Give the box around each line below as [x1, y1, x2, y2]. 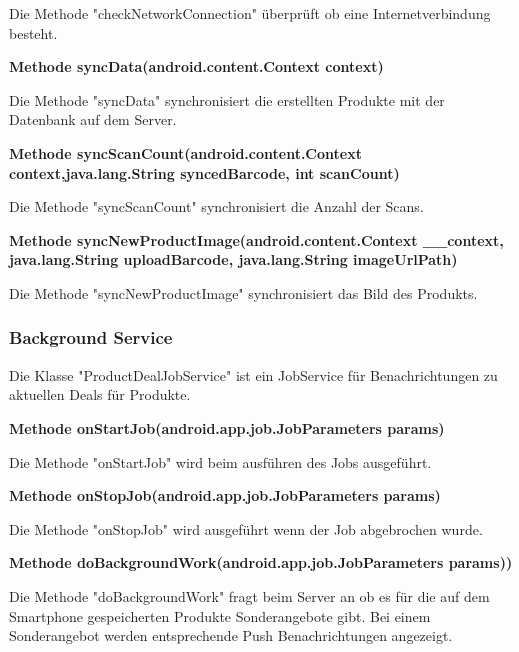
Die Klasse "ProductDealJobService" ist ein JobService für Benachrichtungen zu [9, 364, 498, 385]
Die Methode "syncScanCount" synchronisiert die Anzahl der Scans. [9, 196, 424, 217]
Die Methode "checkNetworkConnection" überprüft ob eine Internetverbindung [9, 3, 491, 23]
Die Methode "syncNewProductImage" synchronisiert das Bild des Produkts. [9, 282, 478, 303]
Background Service [9, 325, 173, 350]
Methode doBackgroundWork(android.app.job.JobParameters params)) [9, 552, 513, 573]
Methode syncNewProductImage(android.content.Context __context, [9, 229, 504, 250]
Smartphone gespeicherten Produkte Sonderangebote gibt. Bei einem [9, 605, 431, 626]
